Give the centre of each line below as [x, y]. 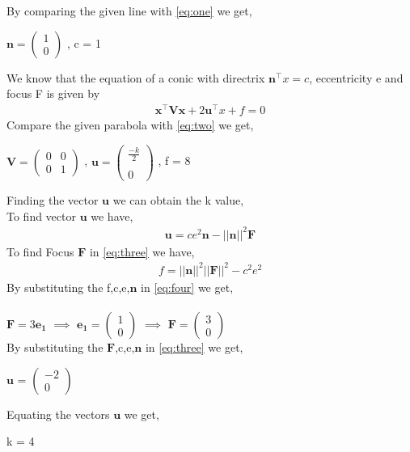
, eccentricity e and [356, 77]
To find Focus [40, 251]
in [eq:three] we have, [142, 251]
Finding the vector [53, 199]
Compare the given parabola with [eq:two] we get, [130, 124]
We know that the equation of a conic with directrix [136, 77]
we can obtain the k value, [178, 199]
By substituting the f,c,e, [68, 287]
